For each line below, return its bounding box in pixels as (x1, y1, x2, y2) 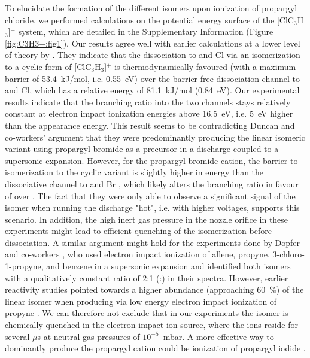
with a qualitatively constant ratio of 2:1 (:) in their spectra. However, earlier (5, 271, 288, 284)
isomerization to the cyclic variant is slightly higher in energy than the (5, 166, 264, 178)
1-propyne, (5, 260, 44, 272)
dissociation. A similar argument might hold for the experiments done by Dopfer (5, 236, 300, 248)
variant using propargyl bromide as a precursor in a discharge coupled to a (5, 142, 279, 155)
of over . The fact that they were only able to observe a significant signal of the (5, 189, 296, 202)
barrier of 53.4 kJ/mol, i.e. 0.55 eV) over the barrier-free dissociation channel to (5, 72, 300, 84)
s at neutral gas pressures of (37, 330, 140, 342)
